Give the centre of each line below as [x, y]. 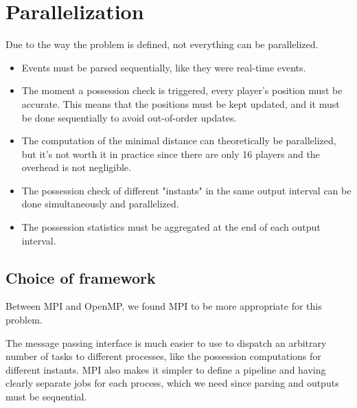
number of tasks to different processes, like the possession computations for [163, 356]
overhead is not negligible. [76, 167]
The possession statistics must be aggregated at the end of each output [171, 227]
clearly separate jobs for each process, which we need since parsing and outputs [172, 383]
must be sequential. [46, 397]
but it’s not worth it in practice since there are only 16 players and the [171, 154]
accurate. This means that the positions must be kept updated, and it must [181, 103]
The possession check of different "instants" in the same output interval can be [186, 190]
